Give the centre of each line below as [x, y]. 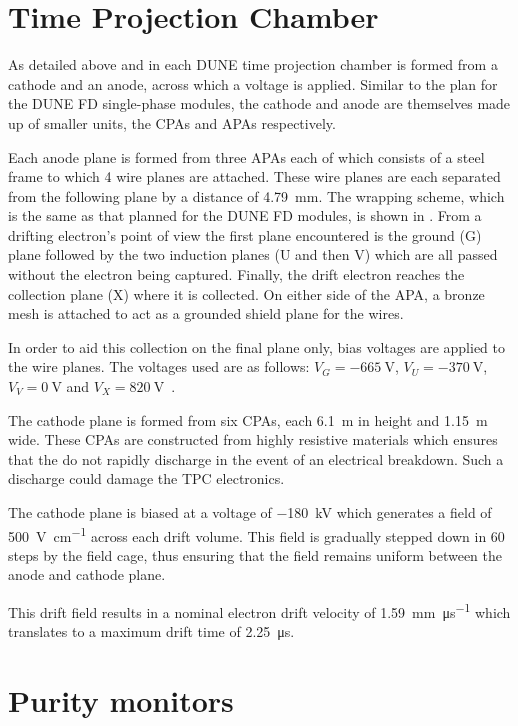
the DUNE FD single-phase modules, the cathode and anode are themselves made [259, 103]
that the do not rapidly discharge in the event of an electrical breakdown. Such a [256, 458]
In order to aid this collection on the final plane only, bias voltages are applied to [256, 346]
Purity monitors [121, 700]
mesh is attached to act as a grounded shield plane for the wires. [206, 313]
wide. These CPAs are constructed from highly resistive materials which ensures [253, 439]
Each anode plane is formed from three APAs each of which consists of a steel [246, 156]
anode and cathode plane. [87, 574]
